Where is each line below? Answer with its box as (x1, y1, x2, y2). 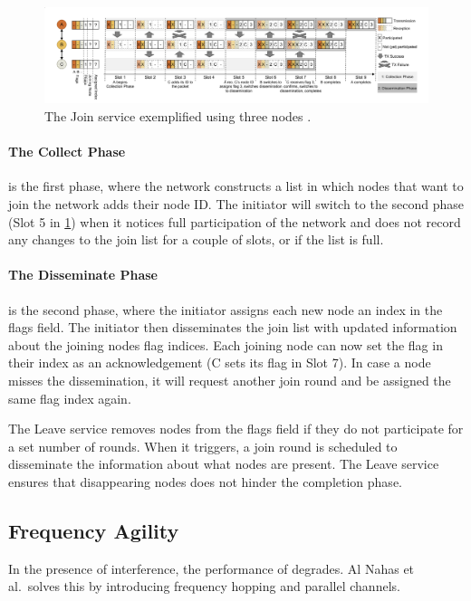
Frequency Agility (8, 516, 179, 544)
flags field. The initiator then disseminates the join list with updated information (8, 318, 457, 337)
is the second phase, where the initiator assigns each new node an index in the (8, 300, 443, 319)
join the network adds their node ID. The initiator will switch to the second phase (8, 194, 465, 213)
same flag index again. (8, 388, 131, 407)
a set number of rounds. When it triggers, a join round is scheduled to (8, 436, 398, 455)
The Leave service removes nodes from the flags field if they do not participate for (8, 419, 464, 438)
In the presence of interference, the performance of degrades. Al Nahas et (8, 558, 415, 577)
